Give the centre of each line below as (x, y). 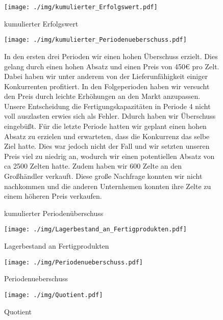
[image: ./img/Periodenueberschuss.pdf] (74, 262)
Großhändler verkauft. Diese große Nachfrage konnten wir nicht (103, 176)
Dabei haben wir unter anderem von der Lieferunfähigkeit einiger (106, 76)
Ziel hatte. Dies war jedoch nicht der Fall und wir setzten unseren (107, 146)
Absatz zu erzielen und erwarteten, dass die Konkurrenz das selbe (107, 136)
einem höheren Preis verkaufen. (53, 196)
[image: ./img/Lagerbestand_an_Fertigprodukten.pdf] (95, 230)
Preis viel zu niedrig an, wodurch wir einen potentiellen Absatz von (109, 156)
